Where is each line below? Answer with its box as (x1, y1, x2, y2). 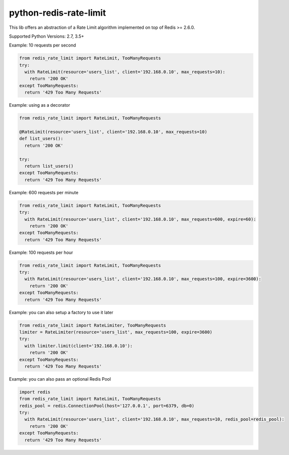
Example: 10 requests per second (9, 42, 76, 48)
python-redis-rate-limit (9, 7, 106, 18)
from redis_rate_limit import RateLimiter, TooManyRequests (19, 322, 166, 328)
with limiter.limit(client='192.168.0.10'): (24, 343, 133, 348)
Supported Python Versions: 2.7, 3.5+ (9, 33, 84, 39)
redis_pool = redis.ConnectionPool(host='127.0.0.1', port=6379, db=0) (19, 403, 195, 409)
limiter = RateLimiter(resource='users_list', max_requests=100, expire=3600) (19, 329, 212, 335)
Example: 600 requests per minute (9, 189, 79, 195)
